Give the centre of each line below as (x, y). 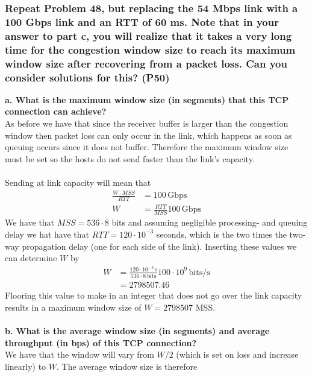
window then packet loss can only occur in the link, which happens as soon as (148, 135)
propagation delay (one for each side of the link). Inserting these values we (159, 246)
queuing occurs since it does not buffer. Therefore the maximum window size (147, 147)
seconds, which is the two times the (221, 234)
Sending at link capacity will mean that (78, 182)
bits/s (199, 272)
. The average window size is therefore (127, 366)
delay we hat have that (47, 234)
